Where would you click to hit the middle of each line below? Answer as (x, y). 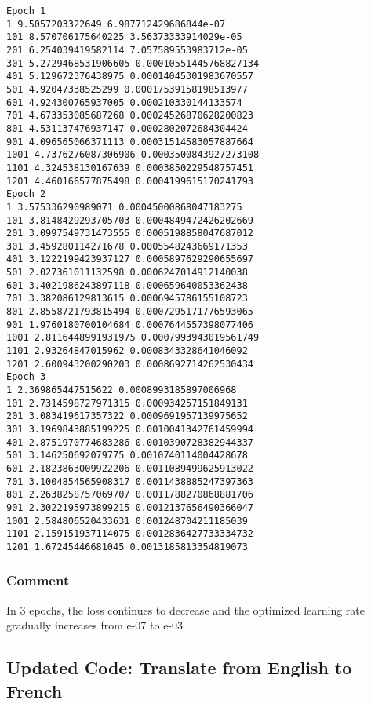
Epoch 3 (26, 377)
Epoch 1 (26, 11)
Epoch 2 (26, 194)
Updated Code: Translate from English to (179, 668)
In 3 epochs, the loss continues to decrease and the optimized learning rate (186, 609)
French (35, 690)
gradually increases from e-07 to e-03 (95, 625)
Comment (38, 580)
